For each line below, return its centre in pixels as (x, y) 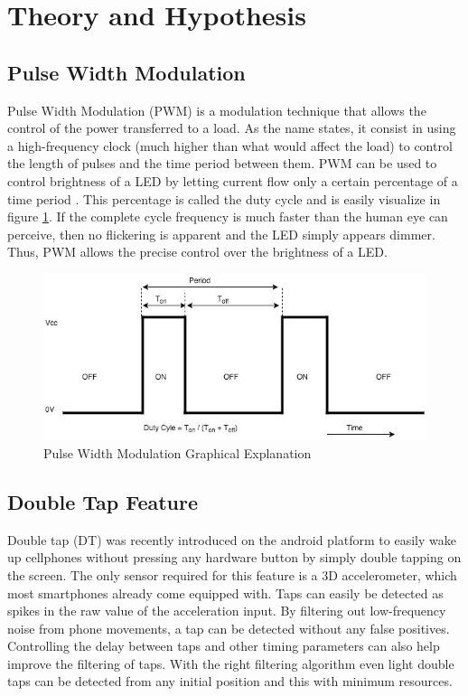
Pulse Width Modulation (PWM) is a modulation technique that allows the (217, 110)
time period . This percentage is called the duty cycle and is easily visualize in (224, 198)
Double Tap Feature (103, 501)
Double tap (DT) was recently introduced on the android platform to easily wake (232, 539)
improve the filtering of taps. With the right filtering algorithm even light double (231, 663)
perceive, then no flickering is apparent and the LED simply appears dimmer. (221, 234)
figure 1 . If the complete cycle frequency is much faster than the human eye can (228, 216)
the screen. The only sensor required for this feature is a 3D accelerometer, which (232, 574)
